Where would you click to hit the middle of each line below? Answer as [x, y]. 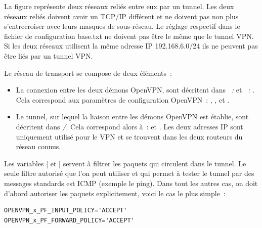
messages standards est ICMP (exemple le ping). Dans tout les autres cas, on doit [131, 183]
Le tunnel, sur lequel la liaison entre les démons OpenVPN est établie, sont [132, 117]
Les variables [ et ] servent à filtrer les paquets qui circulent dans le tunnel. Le [125, 163]
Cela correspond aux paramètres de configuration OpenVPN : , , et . [123, 99]
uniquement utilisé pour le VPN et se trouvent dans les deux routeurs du [129, 136]
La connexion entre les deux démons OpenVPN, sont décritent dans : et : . [135, 90]
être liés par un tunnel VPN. [49, 55]
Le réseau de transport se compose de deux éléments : [88, 73]
